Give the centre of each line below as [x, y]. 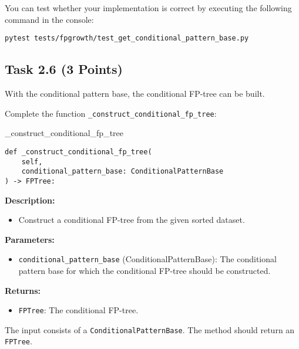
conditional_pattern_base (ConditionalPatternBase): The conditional [147, 259]
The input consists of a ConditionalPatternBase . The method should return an [150, 329]
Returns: [23, 290]
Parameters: [30, 239]
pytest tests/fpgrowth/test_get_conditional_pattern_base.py [127, 38]
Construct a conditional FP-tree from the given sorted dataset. [132, 220]
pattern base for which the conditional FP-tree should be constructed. [145, 270]
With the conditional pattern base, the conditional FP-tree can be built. [135, 94]
